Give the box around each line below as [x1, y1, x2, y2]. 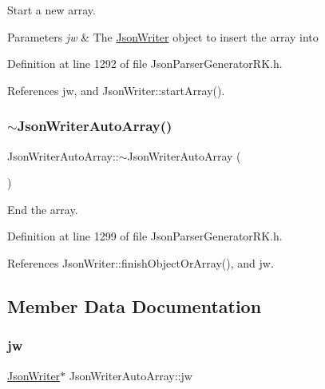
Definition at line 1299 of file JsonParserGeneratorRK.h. [7, 228, 283, 244]
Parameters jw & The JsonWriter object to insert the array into [7, 28, 319, 45]
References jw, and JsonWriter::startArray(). [7, 81, 225, 98]
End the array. [7, 200, 78, 217]
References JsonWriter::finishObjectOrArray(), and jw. [7, 254, 274, 271]
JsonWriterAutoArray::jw [69, 367, 192, 383]
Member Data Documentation [7, 293, 262, 318]
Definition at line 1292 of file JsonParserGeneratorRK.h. [7, 55, 283, 72]
